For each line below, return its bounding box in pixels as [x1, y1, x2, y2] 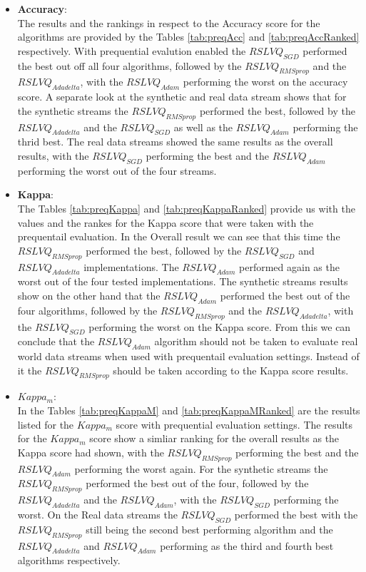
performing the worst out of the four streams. [17, 163, 217, 178]
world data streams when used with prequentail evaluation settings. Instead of [17, 349, 360, 364]
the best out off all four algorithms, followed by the [17, 58, 242, 73]
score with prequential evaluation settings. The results [116, 417, 353, 431]
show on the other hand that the [17, 287, 161, 302]
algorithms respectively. [17, 553, 121, 568]
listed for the [17, 417, 74, 431]
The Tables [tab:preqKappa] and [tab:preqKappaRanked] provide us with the [17, 200, 355, 215]
